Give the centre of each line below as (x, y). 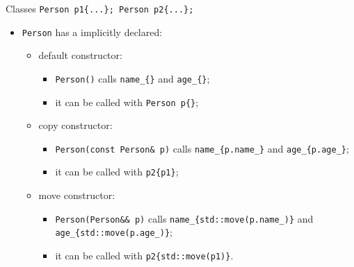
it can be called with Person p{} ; (127, 102)
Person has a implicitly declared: (92, 32)
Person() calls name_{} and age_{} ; (132, 78)
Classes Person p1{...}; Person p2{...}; (100, 8)
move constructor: (77, 195)
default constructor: (80, 55)
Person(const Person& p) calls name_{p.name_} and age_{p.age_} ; (202, 148)
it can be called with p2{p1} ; (117, 172)
